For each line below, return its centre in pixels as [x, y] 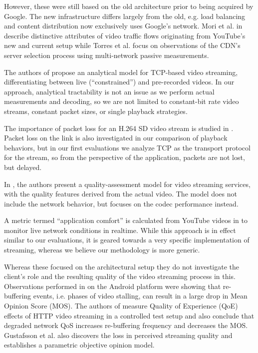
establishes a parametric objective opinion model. [79, 345]
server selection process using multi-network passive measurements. [107, 55]
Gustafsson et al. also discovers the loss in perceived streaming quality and [118, 335]
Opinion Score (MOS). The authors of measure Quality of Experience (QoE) [121, 306]
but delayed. [23, 167]
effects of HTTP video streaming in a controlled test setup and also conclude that [129, 315]
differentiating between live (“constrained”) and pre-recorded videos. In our [119, 82]
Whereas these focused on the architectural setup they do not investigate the [122, 266]
